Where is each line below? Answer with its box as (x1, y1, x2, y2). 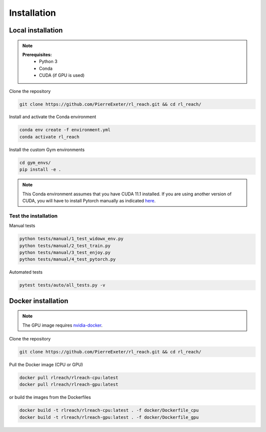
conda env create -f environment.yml (19, 127, 111, 133)
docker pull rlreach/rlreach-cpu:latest (19, 374, 118, 380)
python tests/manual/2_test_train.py (19, 243, 111, 248)
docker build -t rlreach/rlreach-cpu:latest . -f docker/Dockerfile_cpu (19, 407, 199, 413)
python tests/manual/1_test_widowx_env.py (19, 236, 124, 242)
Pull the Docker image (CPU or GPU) (9, 362, 83, 368)
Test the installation (9, 212, 58, 219)
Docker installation (9, 297, 68, 305)
